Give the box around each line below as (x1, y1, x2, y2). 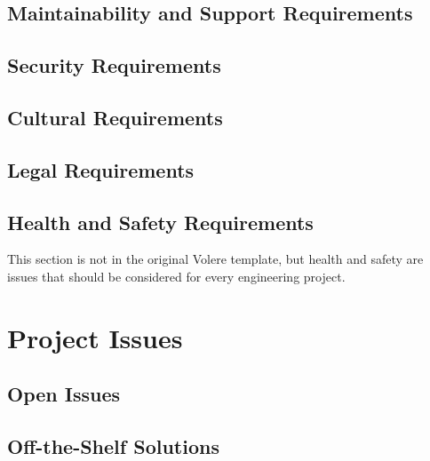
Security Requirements (7, 52, 221, 79)
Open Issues (7, 380, 121, 408)
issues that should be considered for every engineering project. (7, 266, 346, 285)
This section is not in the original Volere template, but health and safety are (7, 250, 424, 268)
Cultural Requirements (7, 103, 223, 131)
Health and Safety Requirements (7, 208, 314, 235)
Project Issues (7, 319, 183, 355)
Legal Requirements (7, 155, 195, 183)
